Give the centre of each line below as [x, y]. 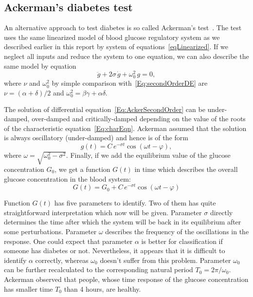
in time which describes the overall [186, 169]
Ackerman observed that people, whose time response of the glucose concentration [126, 279]
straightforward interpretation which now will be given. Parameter [103, 212]
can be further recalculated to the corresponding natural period [99, 269]
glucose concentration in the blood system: [67, 178]
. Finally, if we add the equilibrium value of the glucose [148, 155]
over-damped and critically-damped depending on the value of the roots [139, 119]
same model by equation [40, 65]
